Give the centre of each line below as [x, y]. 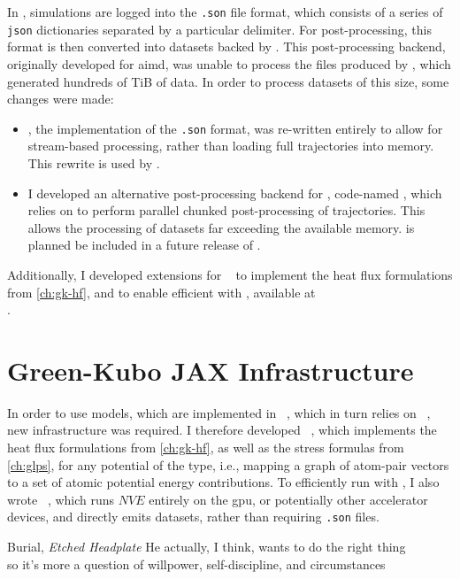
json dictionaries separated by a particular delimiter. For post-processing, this [219, 29]
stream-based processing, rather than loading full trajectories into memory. [231, 146]
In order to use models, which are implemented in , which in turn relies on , [219, 412]
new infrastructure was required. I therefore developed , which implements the [222, 430]
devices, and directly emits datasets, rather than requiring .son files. [193, 517]
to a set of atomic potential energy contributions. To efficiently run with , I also [223, 482]
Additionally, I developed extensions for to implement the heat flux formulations [230, 274]
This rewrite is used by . [94, 162]
